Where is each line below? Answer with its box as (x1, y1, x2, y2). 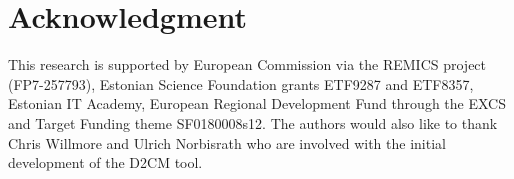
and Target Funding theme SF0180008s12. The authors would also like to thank (8, 112, 498, 133)
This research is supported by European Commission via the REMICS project (8, 54, 487, 75)
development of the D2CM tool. (8, 152, 203, 173)
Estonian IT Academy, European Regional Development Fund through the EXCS (8, 93, 506, 114)
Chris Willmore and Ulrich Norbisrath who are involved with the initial (8, 132, 446, 153)
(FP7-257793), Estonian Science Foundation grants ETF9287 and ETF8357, (8, 73, 474, 94)
